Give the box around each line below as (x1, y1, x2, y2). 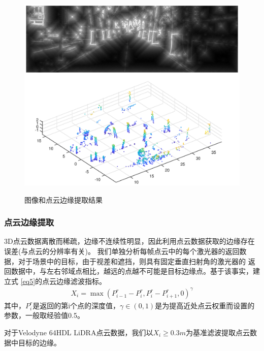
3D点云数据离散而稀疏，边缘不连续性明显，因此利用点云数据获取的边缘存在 (4, 236, 255, 246)
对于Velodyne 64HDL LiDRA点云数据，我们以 (4, 327, 153, 338)
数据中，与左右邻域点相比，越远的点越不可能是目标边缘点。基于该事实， (11, 266, 253, 276)
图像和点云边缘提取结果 (24, 194, 103, 205)
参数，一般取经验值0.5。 (4, 310, 84, 321)
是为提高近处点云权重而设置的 (155, 300, 255, 310)
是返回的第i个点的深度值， (32, 300, 120, 310)
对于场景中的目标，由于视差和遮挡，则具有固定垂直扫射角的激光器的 (18, 256, 246, 266)
